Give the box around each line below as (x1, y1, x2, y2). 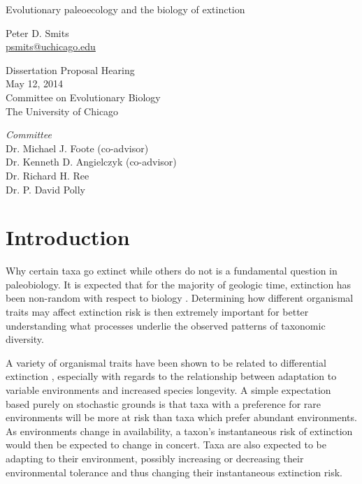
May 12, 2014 (6, 76, 64, 91)
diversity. (6, 332, 44, 346)
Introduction (6, 223, 130, 251)
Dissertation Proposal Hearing (6, 62, 135, 77)
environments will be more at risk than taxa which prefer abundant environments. (6, 410, 357, 425)
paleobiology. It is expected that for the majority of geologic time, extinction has (6, 277, 352, 291)
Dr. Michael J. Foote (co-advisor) (6, 140, 149, 155)
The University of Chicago (6, 103, 119, 118)
